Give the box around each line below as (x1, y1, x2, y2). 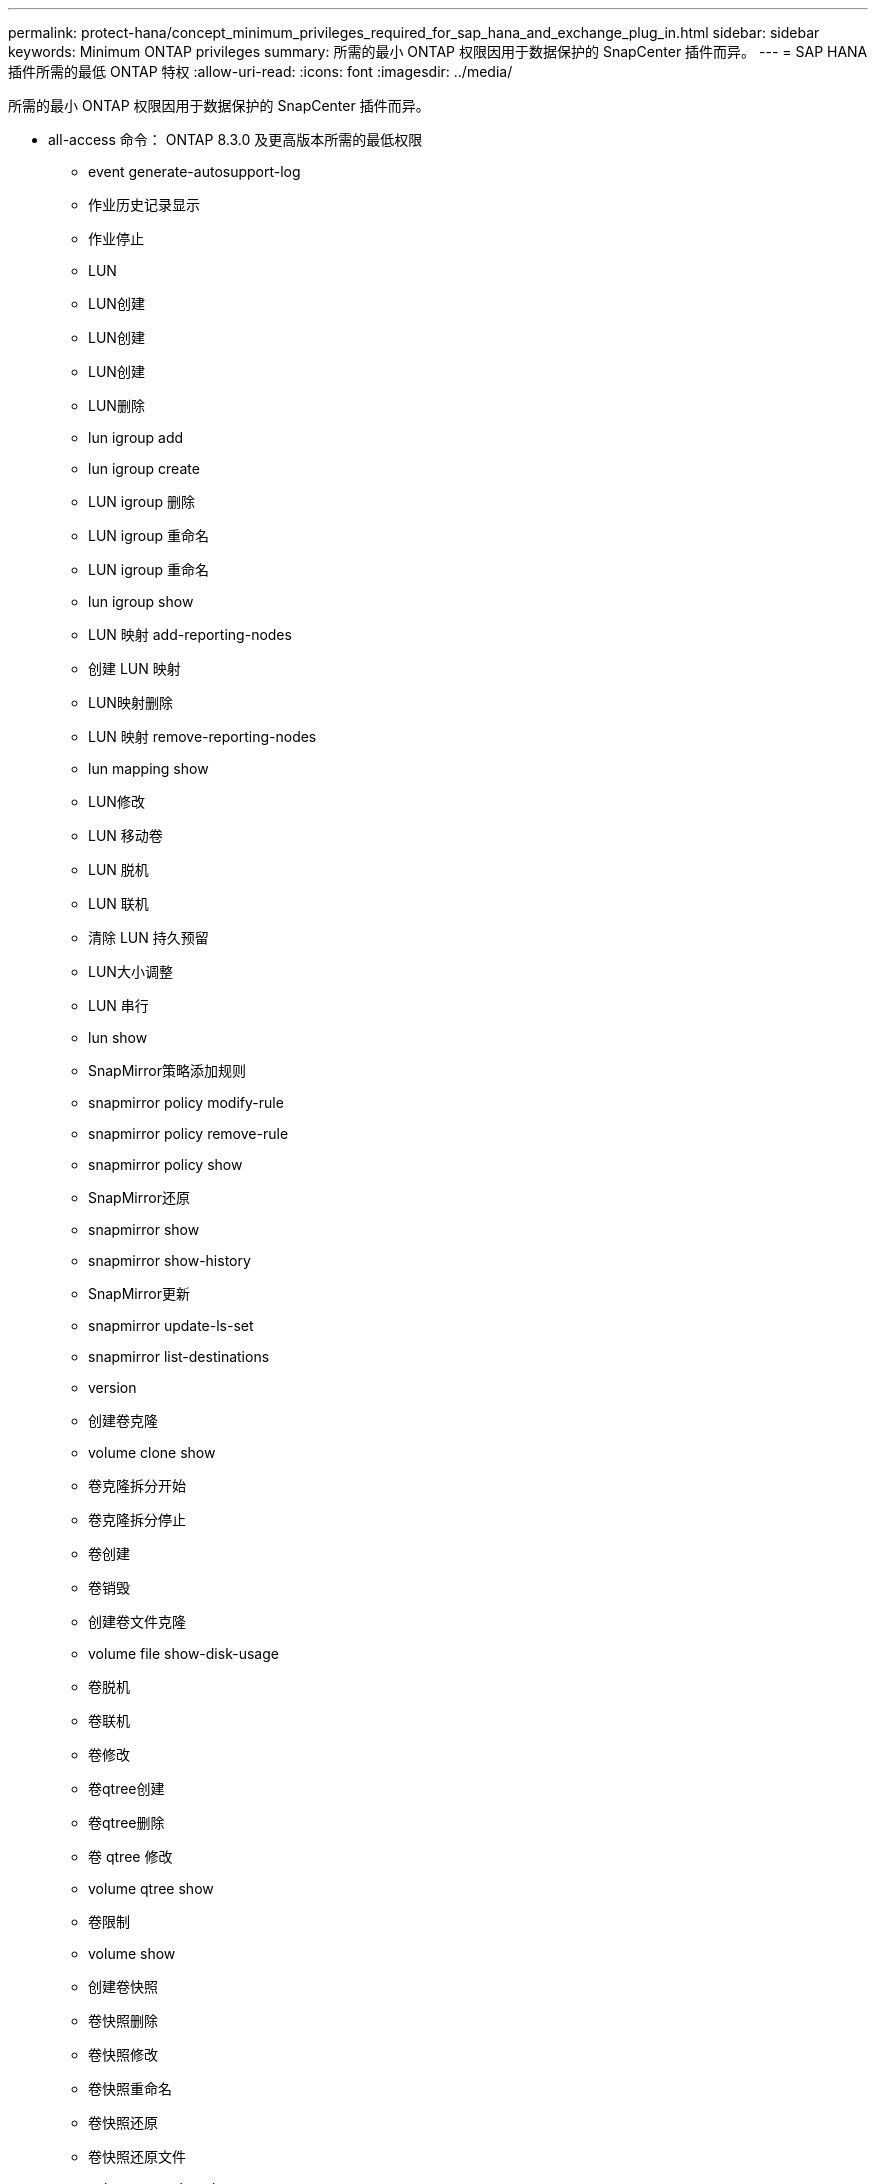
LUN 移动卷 (88, 827, 163, 844)
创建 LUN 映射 (88, 660, 181, 677)
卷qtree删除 (88, 1814, 165, 1831)
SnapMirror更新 (88, 1285, 190, 1302)
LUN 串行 (88, 997, 149, 1014)
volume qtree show (88, 1880, 214, 1897)
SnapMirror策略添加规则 (88, 1062, 246, 1079)
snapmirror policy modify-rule (88, 1094, 284, 1111)
